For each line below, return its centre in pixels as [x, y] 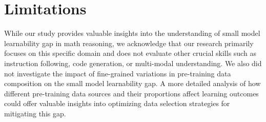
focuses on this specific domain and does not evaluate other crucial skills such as [130, 53]
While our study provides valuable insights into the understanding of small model [132, 33]
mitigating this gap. [35, 113]
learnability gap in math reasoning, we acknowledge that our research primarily [129, 43]
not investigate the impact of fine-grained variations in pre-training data [118, 73]
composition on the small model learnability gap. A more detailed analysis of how [132, 83]
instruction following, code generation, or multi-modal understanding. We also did [133, 63]
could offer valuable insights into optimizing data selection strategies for [117, 103]
